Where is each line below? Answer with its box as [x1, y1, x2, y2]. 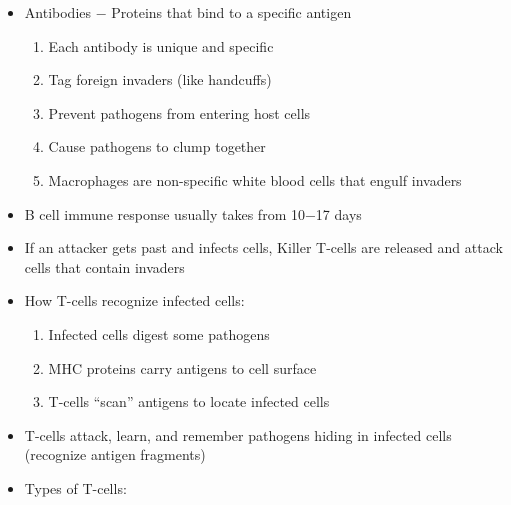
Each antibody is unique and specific [48, 35, 274, 56]
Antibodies [24, 2, 92, 22]
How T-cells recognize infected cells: [24, 290, 245, 311]
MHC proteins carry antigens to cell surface [48, 357, 317, 378]
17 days [315, 203, 362, 224]
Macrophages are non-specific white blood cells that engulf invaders [48, 169, 462, 190]
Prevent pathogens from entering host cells [48, 102, 311, 123]
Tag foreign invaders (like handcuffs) [48, 69, 272, 90]
